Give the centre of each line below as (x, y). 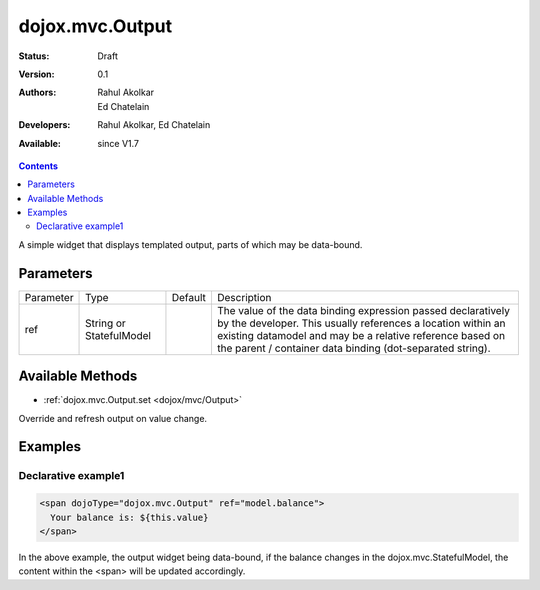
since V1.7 (118, 143)
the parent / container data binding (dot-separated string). (353, 348)
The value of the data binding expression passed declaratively (363, 310)
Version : (36, 74)
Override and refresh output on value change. (113, 418)
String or (106, 323)
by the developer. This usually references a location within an (361, 323)
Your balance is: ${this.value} (129, 517)
